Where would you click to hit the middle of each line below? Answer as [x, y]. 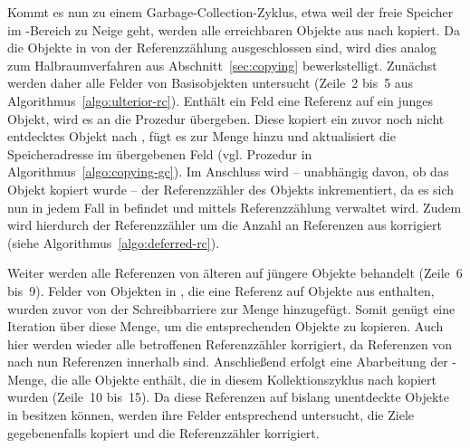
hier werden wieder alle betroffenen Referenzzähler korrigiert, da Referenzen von [230, 343]
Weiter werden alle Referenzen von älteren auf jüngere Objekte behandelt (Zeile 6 [235, 273]
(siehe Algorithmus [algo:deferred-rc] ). [114, 242]
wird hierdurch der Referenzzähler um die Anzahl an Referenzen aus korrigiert [225, 225]
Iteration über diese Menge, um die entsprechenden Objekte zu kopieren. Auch [225, 326]
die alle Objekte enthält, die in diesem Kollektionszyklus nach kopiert [244, 379]
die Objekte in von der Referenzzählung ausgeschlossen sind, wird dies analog [222, 48]
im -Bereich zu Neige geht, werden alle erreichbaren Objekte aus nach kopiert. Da [234, 29]
